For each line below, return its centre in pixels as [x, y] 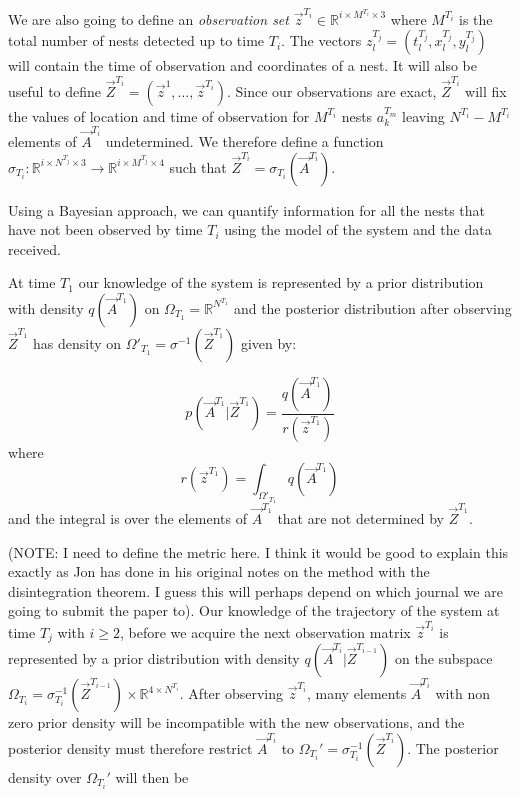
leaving [423, 115]
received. [34, 248]
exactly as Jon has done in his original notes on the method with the [219, 571]
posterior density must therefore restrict [130, 747]
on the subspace [444, 658]
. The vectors [321, 40]
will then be [152, 776]
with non [462, 693]
